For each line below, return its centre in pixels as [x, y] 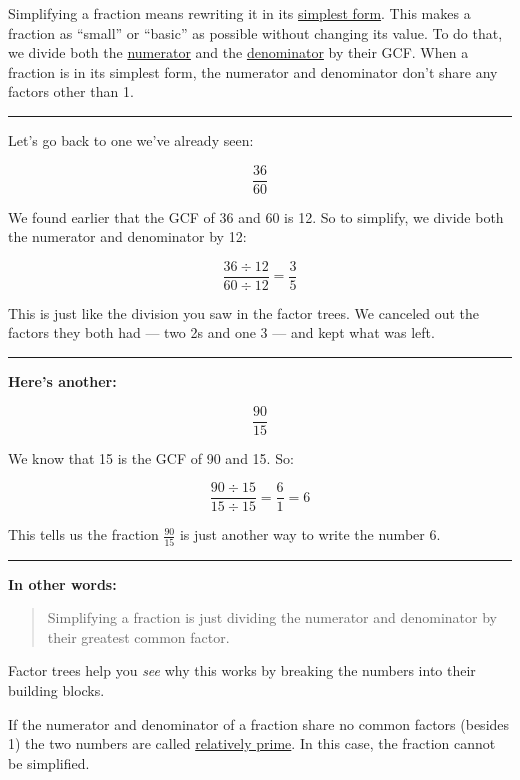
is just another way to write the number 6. [310, 534]
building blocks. [56, 690]
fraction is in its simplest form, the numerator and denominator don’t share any [253, 71]
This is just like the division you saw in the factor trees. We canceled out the [244, 312]
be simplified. [49, 762]
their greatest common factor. [138, 636]
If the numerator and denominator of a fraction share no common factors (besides [259, 723]
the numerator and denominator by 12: [127, 236]
